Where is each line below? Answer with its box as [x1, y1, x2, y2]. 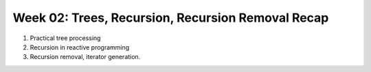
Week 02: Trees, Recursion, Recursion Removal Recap [12, 10, 329, 25]
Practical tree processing [30, 34, 101, 42]
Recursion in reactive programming [30, 43, 130, 51]
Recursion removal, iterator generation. [30, 53, 141, 61]
